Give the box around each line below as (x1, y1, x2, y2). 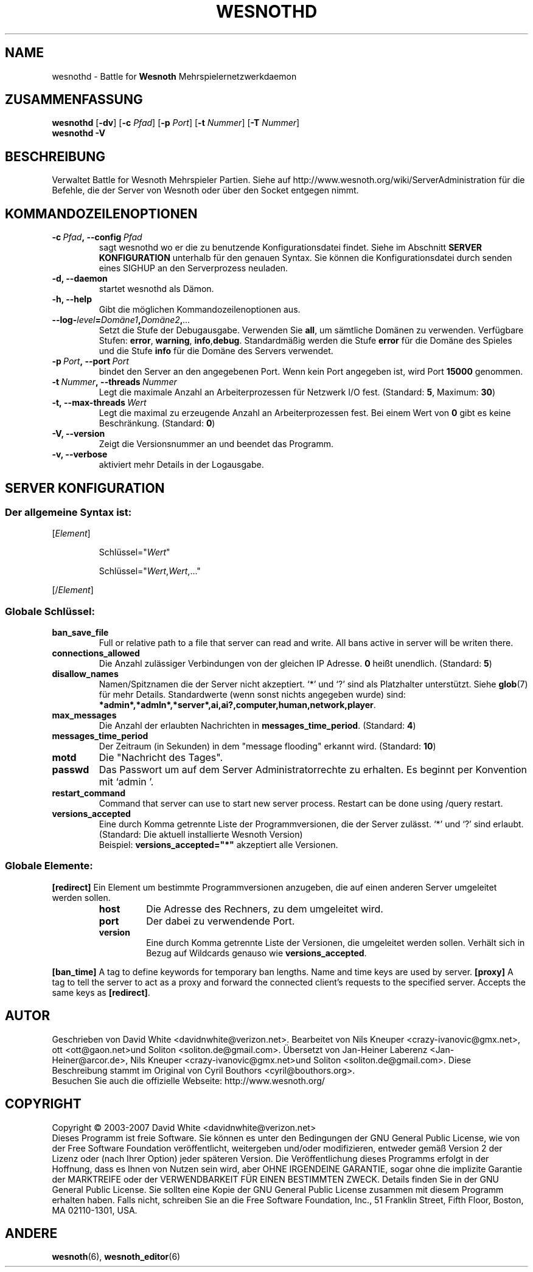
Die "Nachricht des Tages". (99, 751, 223, 764)
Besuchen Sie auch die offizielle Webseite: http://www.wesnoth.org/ (52, 1075, 325, 1086)
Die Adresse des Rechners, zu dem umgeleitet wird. (146, 902, 383, 915)
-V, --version (52, 428, 105, 439)
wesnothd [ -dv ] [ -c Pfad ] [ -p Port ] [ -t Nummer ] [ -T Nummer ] (52, 117, 300, 128)
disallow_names (52, 669, 119, 679)
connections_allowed (52, 648, 140, 659)
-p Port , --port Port (52, 356, 129, 367)
